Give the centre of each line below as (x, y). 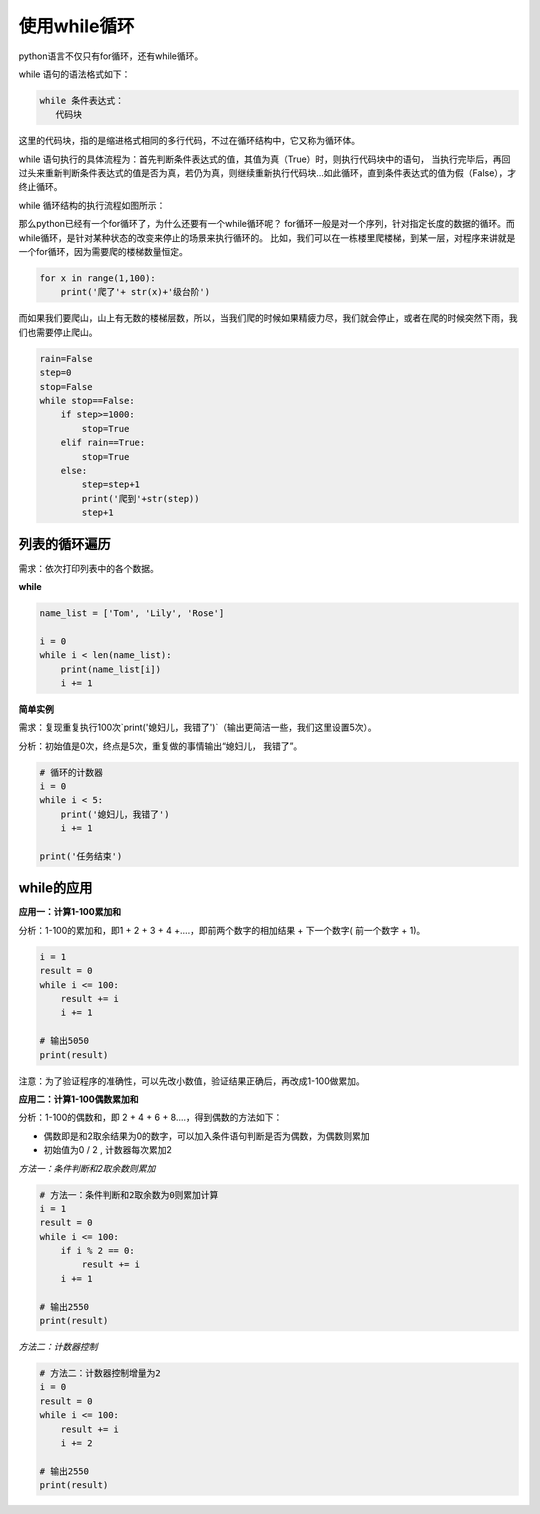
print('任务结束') (81, 856)
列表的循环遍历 (64, 544)
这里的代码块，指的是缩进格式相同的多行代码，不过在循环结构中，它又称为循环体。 (189, 141)
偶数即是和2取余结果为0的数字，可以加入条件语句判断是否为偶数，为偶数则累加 (206, 1136)
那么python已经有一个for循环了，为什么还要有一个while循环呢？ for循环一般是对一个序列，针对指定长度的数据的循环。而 (266, 224)
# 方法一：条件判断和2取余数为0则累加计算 (129, 1194)
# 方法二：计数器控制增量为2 (100, 1373)
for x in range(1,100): (98, 278)
